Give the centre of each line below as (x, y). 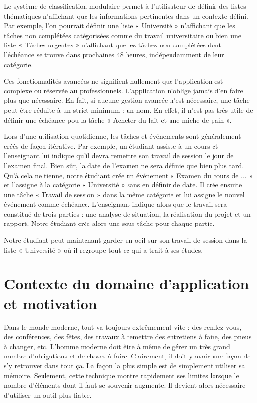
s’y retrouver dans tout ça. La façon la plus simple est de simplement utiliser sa (125, 365)
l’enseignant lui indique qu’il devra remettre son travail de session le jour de (119, 156)
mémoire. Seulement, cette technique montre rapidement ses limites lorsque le (122, 375)
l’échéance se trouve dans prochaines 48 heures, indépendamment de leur (114, 54)
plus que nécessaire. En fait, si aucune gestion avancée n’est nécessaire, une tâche (127, 100)
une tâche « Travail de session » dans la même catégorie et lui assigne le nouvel (124, 194)
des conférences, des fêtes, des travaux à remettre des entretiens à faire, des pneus (128, 336)
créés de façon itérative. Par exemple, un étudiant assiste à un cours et (111, 146)
